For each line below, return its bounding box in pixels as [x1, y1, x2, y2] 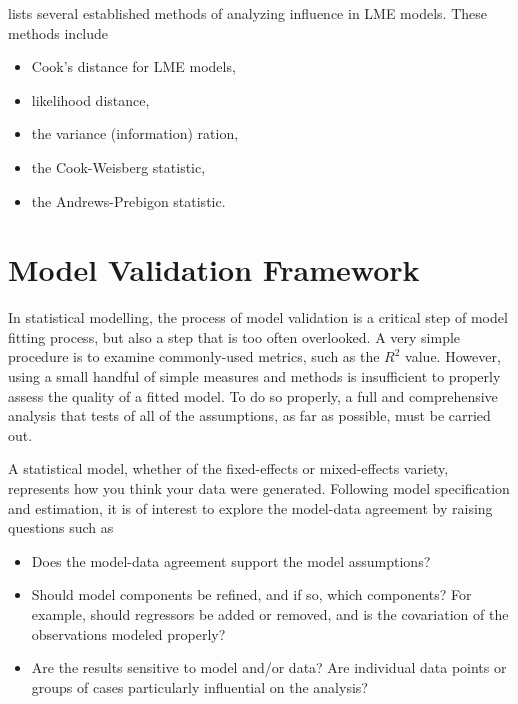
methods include [8, 22, 109, 43]
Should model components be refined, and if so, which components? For [31, 584, 472, 605]
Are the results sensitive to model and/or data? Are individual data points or [31, 657, 507, 678]
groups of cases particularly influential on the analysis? [31, 676, 368, 697]
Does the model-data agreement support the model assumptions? [31, 550, 431, 571]
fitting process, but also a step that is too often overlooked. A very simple [8, 326, 461, 347]
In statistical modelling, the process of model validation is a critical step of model [8, 307, 508, 328]
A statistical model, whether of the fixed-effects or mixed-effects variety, [8, 458, 449, 479]
